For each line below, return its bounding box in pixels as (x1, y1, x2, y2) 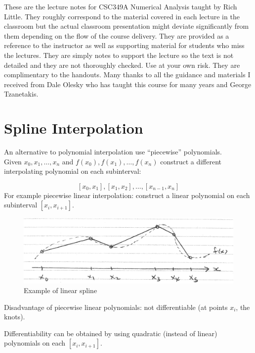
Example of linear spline (24, 285, 97, 296)
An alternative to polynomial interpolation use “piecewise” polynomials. (4, 147, 222, 157)
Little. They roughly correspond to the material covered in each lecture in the (4, 11, 240, 21)
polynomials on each (4, 338, 66, 348)
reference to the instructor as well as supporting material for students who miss (4, 40, 245, 50)
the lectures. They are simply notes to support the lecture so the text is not (4, 50, 234, 60)
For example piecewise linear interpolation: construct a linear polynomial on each (4, 190, 250, 200)
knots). (4, 311, 25, 322)
